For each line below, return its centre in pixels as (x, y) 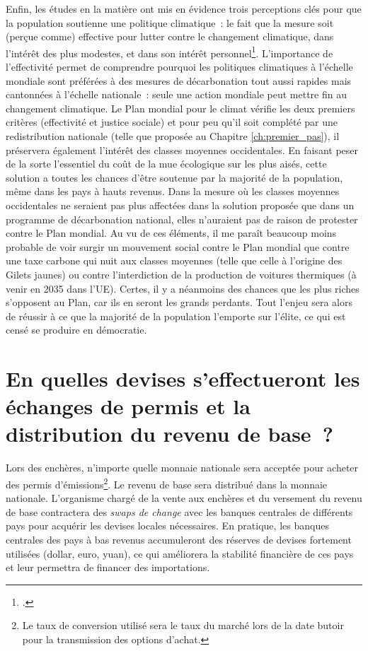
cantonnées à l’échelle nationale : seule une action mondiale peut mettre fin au (177, 94)
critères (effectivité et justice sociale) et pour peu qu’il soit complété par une (172, 122)
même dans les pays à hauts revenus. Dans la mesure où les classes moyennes (173, 191)
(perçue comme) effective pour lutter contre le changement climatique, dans (170, 36)
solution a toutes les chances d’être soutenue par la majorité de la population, (174, 177)
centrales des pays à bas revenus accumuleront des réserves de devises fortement (179, 540)
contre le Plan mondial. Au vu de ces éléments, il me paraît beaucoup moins (171, 233)
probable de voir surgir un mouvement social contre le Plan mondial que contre (178, 246)
